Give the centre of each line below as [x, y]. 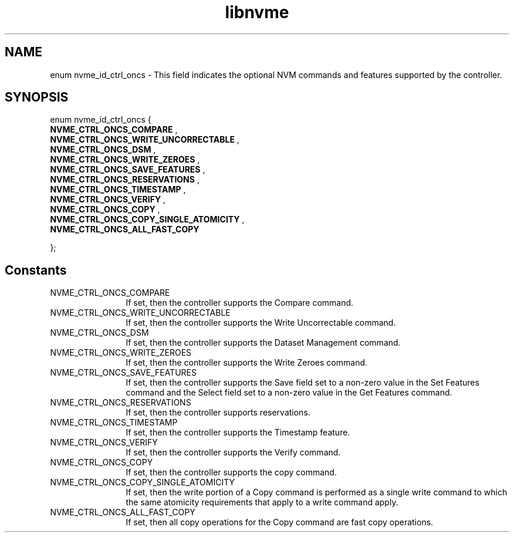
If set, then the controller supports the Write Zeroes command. [247, 363]
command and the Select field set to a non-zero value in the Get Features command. [289, 393]
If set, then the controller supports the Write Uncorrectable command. [261, 323]
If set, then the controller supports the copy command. [231, 472]
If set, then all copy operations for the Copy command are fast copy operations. [280, 522]
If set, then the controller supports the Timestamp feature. [238, 433]
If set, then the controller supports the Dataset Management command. [263, 343]
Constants [36, 270]
